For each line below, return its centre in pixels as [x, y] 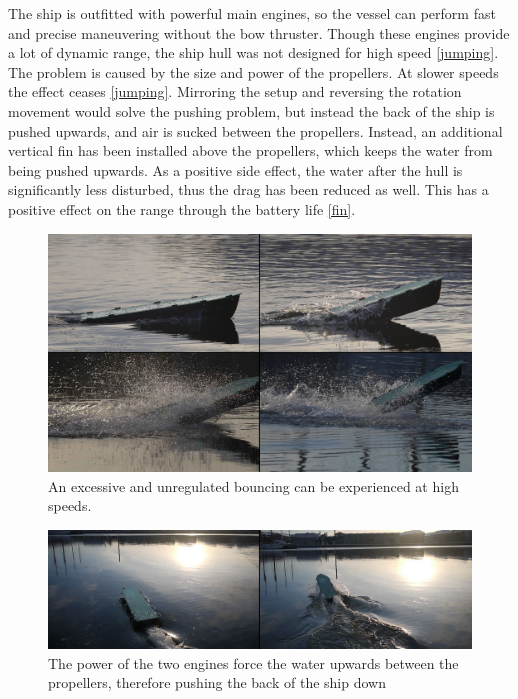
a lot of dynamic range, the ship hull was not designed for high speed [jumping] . [253, 52]
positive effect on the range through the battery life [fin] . [182, 208]
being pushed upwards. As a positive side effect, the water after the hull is [235, 169]
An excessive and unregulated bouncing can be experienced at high [253, 485]
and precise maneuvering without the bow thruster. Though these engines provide [259, 32]
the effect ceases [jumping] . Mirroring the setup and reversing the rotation [235, 91]
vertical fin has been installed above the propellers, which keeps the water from [250, 150]
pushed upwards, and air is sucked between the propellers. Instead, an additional [255, 130]
